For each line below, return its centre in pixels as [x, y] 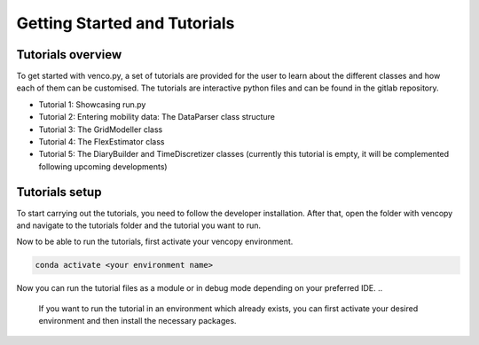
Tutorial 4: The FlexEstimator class [102, 142]
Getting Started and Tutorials [126, 23]
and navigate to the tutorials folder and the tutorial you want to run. [139, 225]
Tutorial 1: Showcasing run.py [92, 104]
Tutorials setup [59, 192]
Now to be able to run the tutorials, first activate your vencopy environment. [155, 242]
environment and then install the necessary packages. [137, 321]
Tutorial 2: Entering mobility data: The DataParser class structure [157, 117]
